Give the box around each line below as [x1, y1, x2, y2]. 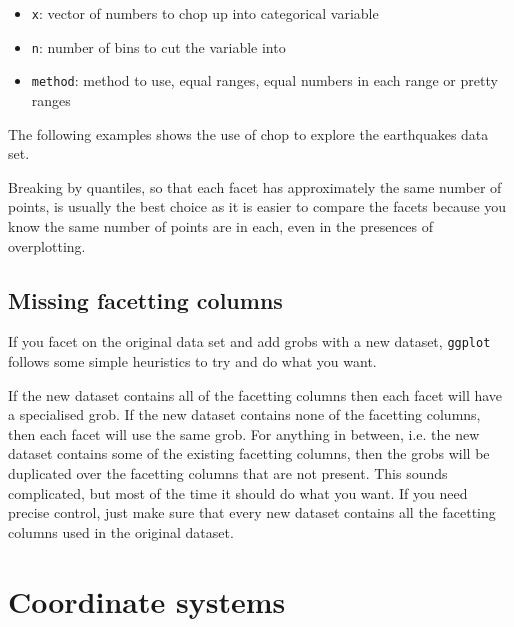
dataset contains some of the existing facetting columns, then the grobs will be [8, 443, 490, 464]
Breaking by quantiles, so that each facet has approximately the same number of [8, 176, 502, 197]
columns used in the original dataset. [8, 521, 234, 542]
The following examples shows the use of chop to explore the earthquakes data [8, 123, 489, 144]
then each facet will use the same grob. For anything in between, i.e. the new [8, 423, 480, 444]
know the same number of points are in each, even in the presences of [8, 215, 434, 236]
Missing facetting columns [8, 284, 283, 315]
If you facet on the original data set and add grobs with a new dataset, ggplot [8, 331, 491, 352]
